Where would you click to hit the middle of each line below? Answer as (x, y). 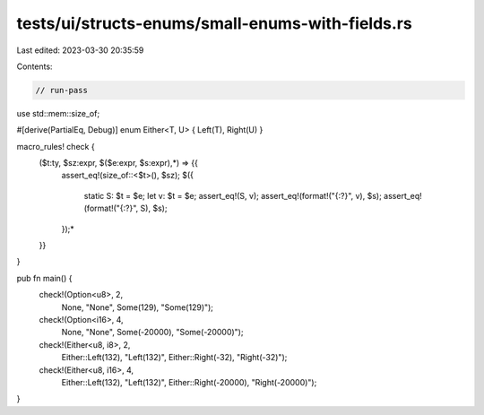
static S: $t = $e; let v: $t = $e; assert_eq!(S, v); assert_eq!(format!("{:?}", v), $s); (233, 195)
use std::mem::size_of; (58, 113)
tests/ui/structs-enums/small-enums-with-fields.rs (214, 23)
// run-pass (62, 90)
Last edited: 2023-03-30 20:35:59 (80, 50)
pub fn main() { (44, 278)
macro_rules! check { (56, 146)
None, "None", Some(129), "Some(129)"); (138, 307)
